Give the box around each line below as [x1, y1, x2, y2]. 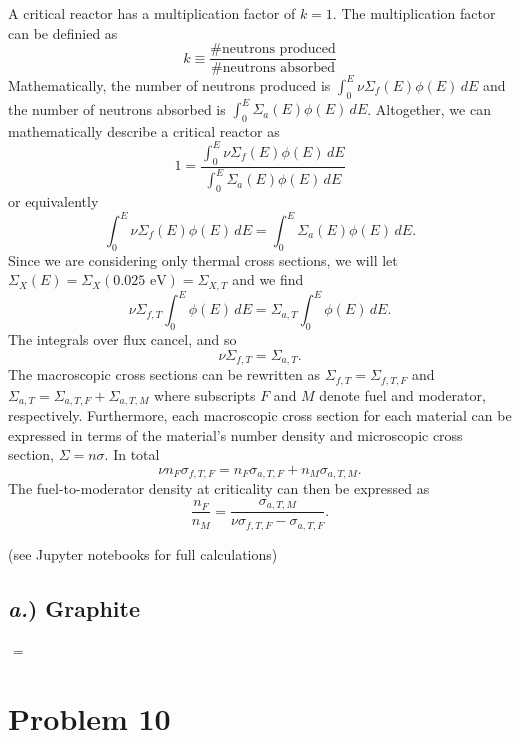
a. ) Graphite [8, 592, 140, 623]
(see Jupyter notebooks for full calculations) [8, 543, 278, 564]
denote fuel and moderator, [319, 384, 486, 405]
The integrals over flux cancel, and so [8, 329, 237, 350]
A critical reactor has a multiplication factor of [8, 3, 296, 23]
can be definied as [8, 22, 118, 43]
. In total [104, 444, 160, 465]
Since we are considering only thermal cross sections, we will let [8, 249, 398, 270]
